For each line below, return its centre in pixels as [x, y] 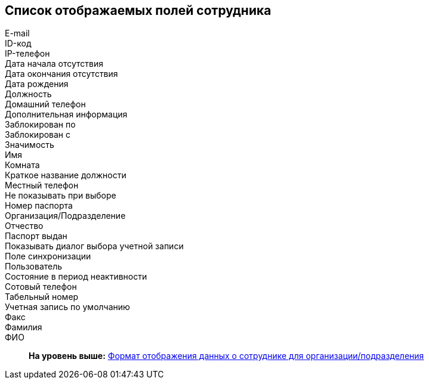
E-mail [17, 33]
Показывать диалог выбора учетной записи [94, 246]
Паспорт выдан [36, 236]
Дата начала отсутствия [54, 64]
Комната [22, 165]
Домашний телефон [45, 104]
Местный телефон [42, 185]
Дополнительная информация [66, 114]
